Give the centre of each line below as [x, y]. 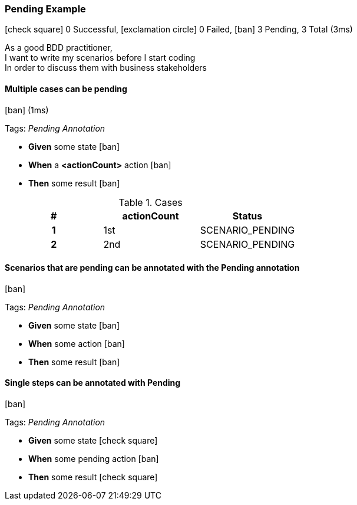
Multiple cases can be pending [66, 88]
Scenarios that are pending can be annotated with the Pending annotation [152, 268]
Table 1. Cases [151, 202]
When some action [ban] [77, 343]
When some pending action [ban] [94, 459]
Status [247, 216]
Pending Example [45, 9]
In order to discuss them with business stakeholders [106, 68]
